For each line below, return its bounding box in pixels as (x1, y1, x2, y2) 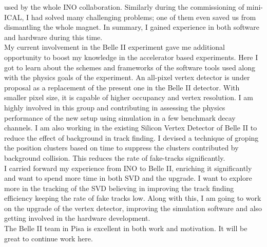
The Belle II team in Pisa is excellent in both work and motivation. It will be (4, 223, 247, 234)
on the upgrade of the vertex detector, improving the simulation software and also (4, 202, 262, 213)
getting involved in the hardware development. (4, 213, 150, 223)
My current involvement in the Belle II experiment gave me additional (4, 42, 225, 52)
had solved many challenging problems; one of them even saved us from (31, 11, 256, 22)
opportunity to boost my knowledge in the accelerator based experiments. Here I (4, 51, 258, 62)
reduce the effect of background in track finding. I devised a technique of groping (4, 132, 259, 143)
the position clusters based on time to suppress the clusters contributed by (4, 142, 239, 153)
